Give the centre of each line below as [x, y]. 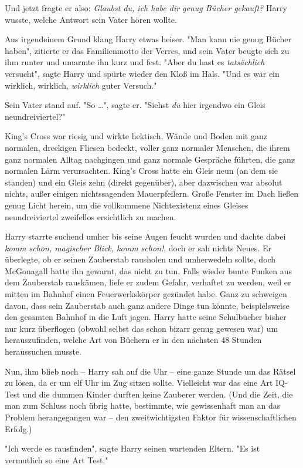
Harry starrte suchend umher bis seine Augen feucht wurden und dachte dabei [145, 236]
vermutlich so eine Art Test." [57, 459]
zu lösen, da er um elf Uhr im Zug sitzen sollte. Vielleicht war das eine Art [139, 383]
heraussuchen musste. [43, 351]
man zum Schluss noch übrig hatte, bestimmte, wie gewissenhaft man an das [143, 405]
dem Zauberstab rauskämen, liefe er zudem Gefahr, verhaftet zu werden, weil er [148, 282]
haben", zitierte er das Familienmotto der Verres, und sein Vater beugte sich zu [147, 50]
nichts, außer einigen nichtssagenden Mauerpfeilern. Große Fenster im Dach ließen [152, 193]
